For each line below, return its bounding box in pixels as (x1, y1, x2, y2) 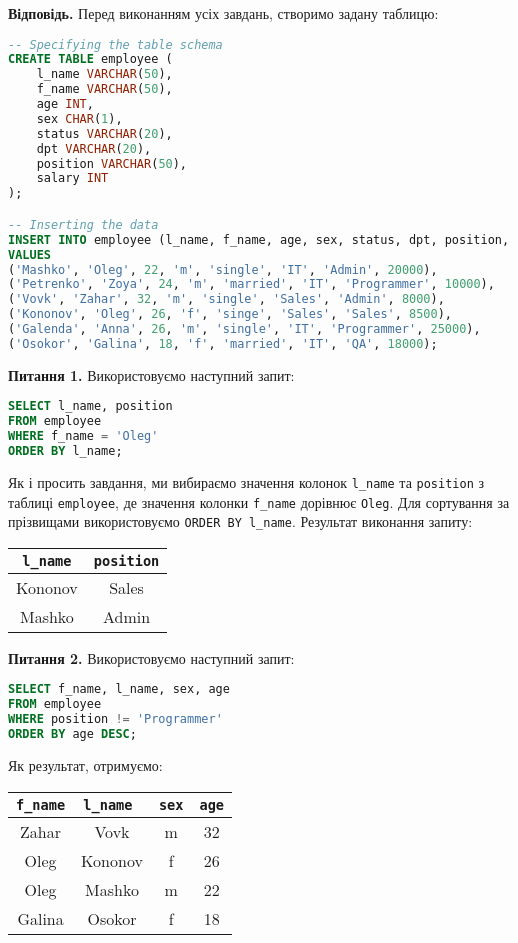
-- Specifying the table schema (8, 37, 223, 52)
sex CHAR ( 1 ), (36, 111, 123, 126)
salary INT (36, 171, 109, 186)
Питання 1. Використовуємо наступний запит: (8, 364, 295, 385)
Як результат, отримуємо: (8, 754, 163, 775)
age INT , (36, 97, 94, 112)
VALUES (8, 247, 51, 262)
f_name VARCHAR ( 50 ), (36, 82, 173, 97)
